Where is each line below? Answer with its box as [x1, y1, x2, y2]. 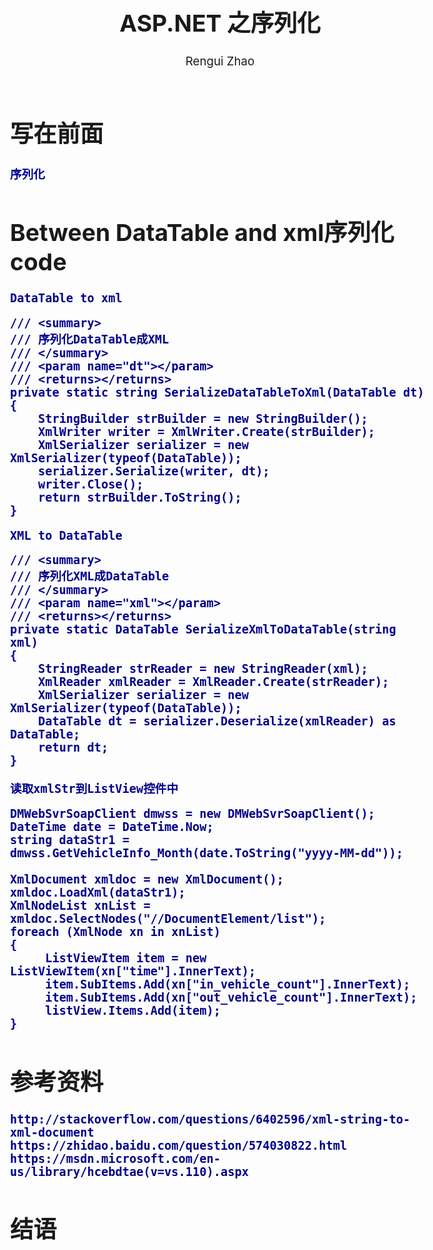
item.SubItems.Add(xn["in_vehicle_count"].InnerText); [45, 977, 411, 992]
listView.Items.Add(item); [45, 1004, 221, 1018]
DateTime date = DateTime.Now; [10, 820, 214, 835]
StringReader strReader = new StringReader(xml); [37, 662, 369, 676]
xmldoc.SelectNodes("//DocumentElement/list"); [10, 912, 327, 926]
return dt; [37, 741, 109, 755]
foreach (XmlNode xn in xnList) [10, 925, 221, 940]
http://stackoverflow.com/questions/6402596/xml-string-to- [10, 1112, 411, 1126]
